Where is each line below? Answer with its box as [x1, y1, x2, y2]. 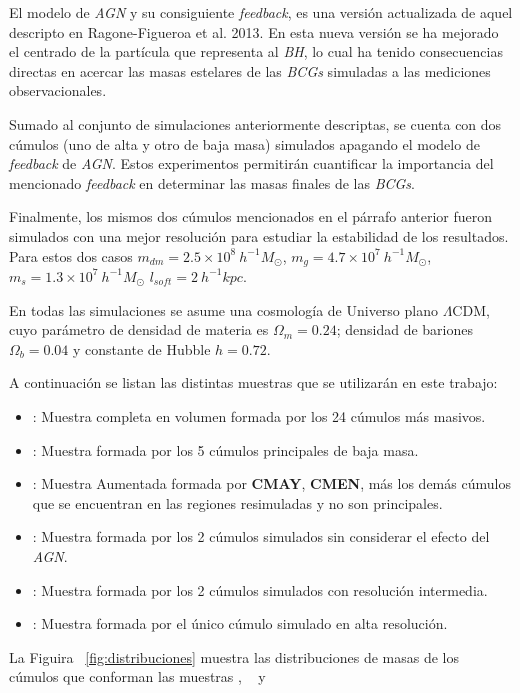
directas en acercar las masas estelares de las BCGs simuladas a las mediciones [9, 60, 491, 81]
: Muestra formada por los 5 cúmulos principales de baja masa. [32, 439, 419, 460]
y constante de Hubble [73, 338, 211, 359]
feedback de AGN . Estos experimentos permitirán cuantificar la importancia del [9, 153, 494, 174]
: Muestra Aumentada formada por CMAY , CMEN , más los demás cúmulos [32, 473, 511, 494]
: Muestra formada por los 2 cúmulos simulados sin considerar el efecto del [32, 526, 490, 547]
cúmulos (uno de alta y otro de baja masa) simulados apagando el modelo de [9, 133, 480, 154]
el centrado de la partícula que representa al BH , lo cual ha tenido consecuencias [9, 41, 503, 62]
